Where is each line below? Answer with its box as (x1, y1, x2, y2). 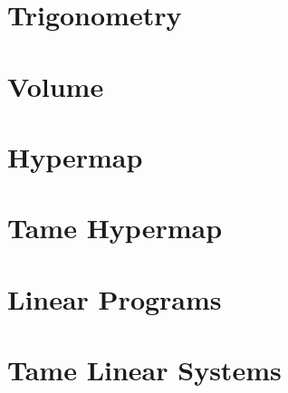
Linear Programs (7, 280, 222, 317)
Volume (7, 67, 104, 104)
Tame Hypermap (7, 209, 223, 246)
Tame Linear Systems (7, 351, 282, 388)
